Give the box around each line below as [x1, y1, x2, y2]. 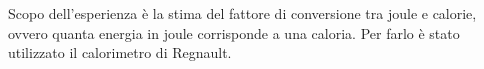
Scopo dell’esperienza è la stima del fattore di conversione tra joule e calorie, [8, 3, 477, 23]
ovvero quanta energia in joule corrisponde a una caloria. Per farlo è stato [8, 22, 460, 43]
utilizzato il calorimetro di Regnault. [8, 42, 232, 63]
